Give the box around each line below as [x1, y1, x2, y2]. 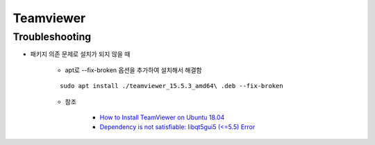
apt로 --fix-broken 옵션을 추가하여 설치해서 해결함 [65, 66, 202, 74]
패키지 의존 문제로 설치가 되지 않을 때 [30, 50, 131, 58]
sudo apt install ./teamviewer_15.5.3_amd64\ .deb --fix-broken [60, 82, 284, 90]
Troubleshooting [12, 31, 92, 43]
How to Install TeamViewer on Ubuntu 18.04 [99, 113, 225, 121]
